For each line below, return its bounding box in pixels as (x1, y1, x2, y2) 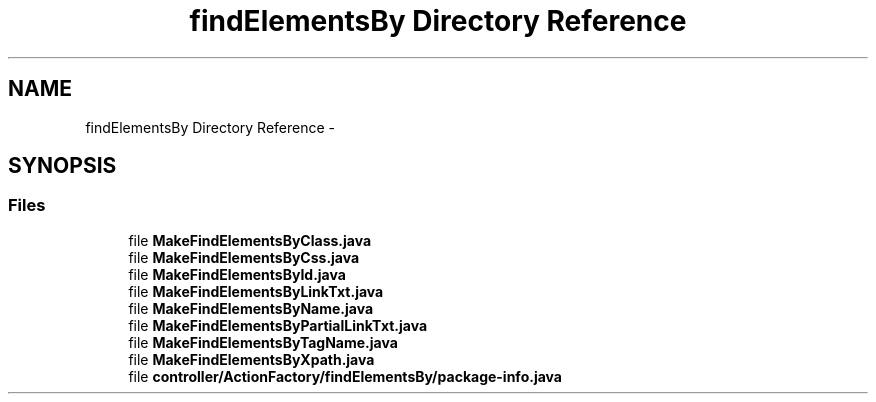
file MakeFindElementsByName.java (128, 299, 374, 317)
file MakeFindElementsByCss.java (128, 248, 360, 266)
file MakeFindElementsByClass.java (128, 231, 372, 249)
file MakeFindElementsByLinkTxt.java (128, 282, 384, 300)
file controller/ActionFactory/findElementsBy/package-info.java (128, 367, 562, 385)
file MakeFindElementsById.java (128, 265, 346, 283)
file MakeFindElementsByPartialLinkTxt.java (128, 316, 428, 334)
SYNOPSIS (8, 153, 117, 179)
